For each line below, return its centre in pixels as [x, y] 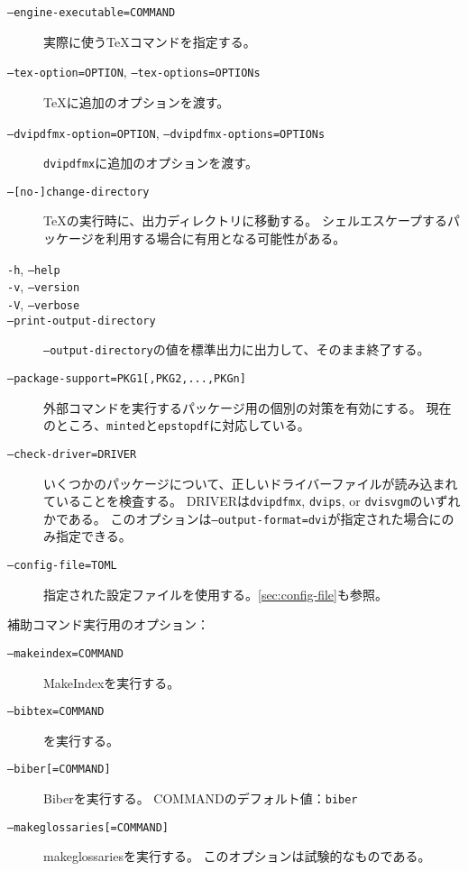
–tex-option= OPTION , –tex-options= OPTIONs [134, 72]
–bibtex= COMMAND [56, 712]
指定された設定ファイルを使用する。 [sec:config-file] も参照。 [216, 594]
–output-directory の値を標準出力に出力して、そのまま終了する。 [237, 349]
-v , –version [44, 286]
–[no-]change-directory [78, 192]
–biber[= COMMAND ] [59, 770]
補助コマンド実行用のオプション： [108, 624]
